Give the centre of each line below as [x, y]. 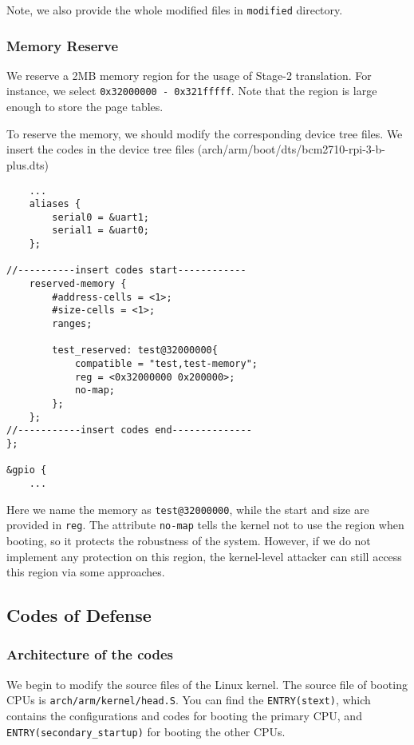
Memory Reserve [63, 45]
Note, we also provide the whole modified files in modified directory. [175, 10]
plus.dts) [28, 164]
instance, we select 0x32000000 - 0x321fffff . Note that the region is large [192, 91]
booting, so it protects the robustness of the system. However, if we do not [189, 540]
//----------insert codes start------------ [126, 271]
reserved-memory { [78, 284]
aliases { [55, 204]
